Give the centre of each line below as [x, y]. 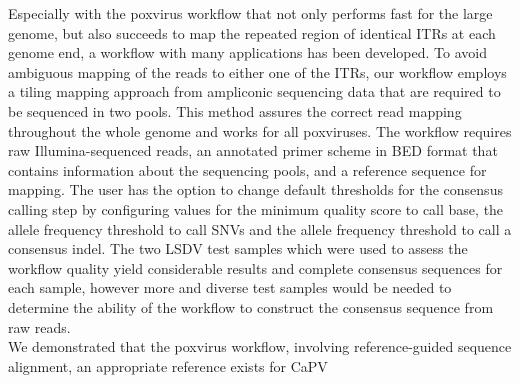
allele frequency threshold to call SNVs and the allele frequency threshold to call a [260, 228]
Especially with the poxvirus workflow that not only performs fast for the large [250, 13]
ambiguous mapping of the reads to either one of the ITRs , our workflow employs [257, 71]
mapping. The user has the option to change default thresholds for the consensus [255, 189]
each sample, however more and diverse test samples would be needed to [230, 287]
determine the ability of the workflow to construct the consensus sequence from [251, 306]
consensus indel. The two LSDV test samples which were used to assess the [238, 248]
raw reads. [39, 326]
